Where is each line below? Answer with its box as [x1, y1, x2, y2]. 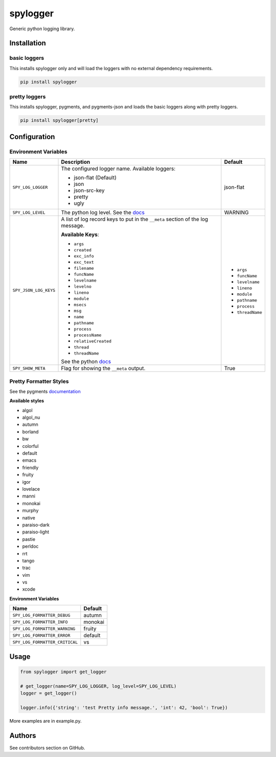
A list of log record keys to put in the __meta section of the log [61, 215, 209, 223]
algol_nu [22, 415, 40, 421]
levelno [74, 284, 92, 289]
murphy [22, 507, 39, 514]
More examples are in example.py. [9, 718, 82, 724]
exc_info [74, 253, 94, 259]
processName [74, 333, 102, 338]
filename [74, 266, 94, 271]
